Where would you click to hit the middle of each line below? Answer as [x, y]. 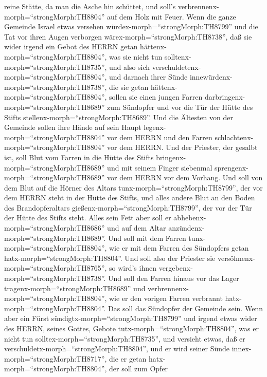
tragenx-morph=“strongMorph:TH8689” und [75, 288]
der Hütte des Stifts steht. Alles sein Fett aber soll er [88, 218]
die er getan [128, 358]
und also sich [130, 67]
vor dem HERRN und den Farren [160, 137]
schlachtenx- [234, 137]
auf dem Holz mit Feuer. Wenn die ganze [172, 16]
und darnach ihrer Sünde [148, 77]
